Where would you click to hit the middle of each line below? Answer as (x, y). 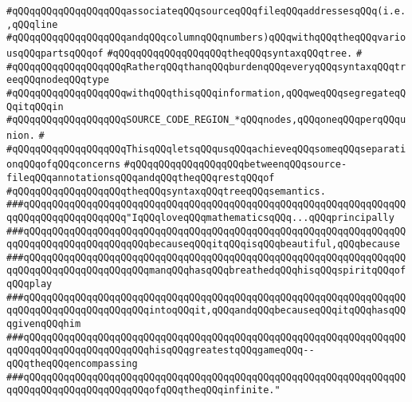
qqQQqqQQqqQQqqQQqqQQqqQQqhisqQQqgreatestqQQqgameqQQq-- (161, 351)
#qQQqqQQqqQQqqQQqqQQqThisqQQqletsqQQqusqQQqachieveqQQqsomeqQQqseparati (206, 149)
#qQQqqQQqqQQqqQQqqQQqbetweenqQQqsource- (235, 165)
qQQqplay (29, 284)
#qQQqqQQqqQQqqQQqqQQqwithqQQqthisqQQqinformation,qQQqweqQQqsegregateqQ (206, 93)
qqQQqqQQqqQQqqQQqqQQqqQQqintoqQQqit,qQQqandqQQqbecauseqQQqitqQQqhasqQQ (206, 311)
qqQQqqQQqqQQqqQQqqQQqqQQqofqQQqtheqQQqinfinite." (143, 390)
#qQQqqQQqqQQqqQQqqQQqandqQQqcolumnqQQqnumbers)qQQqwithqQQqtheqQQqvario (206, 38)
